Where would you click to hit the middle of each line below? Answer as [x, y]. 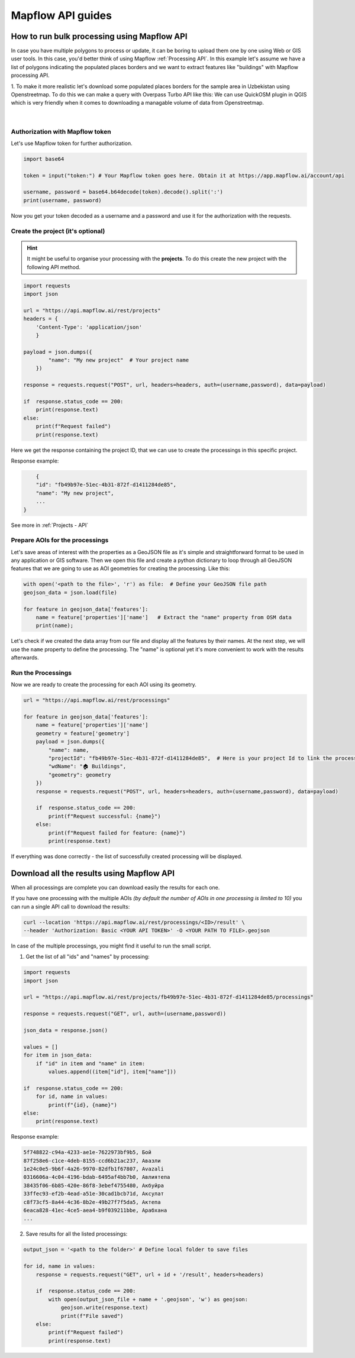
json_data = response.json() [66, 1030]
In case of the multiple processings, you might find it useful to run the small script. [111, 946]
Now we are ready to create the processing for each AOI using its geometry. [104, 685]
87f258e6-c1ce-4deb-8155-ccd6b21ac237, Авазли [92, 1160]
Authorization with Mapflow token [61, 131]
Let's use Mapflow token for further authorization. [72, 143]
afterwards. [25, 658]
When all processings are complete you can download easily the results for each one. [115, 887]
